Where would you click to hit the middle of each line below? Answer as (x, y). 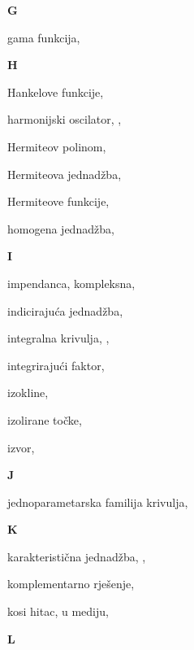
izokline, (28, 393)
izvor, (21, 447)
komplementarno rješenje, (71, 584)
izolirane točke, (45, 419)
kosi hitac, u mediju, (58, 611)
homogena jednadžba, (61, 228)
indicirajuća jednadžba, (65, 310)
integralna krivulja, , (58, 338)
